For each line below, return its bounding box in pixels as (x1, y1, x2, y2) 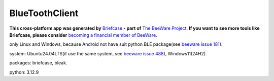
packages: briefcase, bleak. (9, 60, 67, 66)
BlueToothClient (9, 8, 79, 19)
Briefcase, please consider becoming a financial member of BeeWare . (9, 32, 157, 38)
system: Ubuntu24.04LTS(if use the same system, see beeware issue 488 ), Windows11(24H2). (9, 50, 208, 56)
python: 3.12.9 (9, 69, 39, 75)
